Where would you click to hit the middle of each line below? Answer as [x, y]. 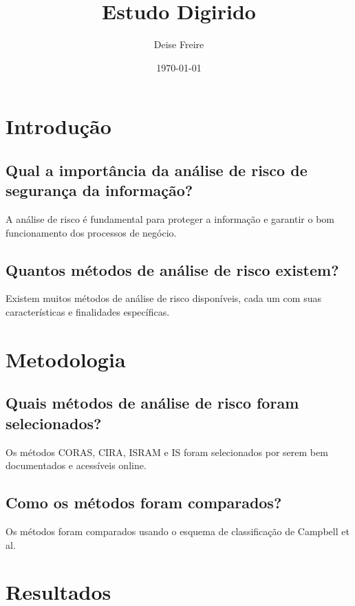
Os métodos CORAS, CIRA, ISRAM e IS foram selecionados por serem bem [167, 452]
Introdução [58, 126]
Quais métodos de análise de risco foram [152, 403]
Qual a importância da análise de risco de [157, 170]
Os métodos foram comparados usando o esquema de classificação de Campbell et [177, 531]
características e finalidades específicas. [88, 312]
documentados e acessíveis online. [76, 465]
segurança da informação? [99, 190]
